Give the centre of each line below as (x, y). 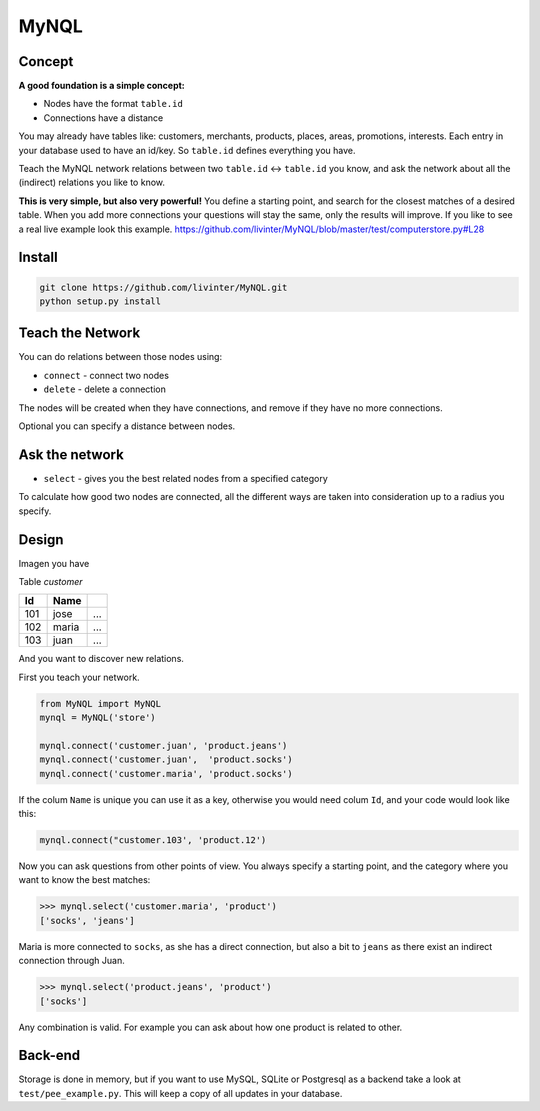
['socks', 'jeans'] (87, 920)
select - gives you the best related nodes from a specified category (186, 478)
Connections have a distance (103, 117)
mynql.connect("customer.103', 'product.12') (153, 840)
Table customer (51, 582)
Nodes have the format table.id (113, 104)
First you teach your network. (79, 677)
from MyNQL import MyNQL (100, 703)
